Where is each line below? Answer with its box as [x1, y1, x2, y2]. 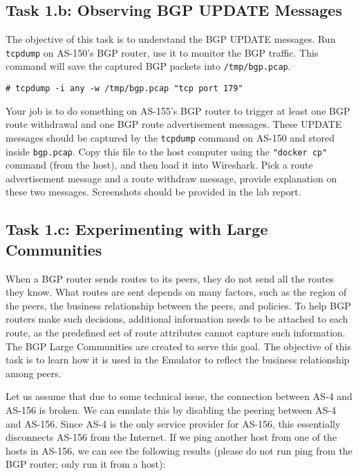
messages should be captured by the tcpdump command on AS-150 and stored [6, 130, 335, 144]
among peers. [6, 365, 62, 380]
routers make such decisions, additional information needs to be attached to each [6, 312, 348, 326]
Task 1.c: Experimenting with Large [6, 218, 268, 240]
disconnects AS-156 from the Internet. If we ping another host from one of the [6, 430, 337, 444]
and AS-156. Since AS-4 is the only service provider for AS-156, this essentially [6, 416, 341, 430]
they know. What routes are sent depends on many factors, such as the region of [6, 285, 347, 299]
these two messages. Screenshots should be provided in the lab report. [6, 184, 301, 199]
